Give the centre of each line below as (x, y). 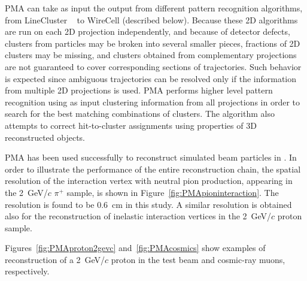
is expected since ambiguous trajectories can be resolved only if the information (151, 78)
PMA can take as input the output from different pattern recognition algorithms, (154, 8)
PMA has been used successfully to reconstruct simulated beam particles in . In (151, 157)
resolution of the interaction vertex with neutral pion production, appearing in (149, 181)
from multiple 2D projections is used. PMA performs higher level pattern (139, 90)
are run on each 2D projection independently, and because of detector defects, (148, 31)
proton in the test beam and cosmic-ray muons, (198, 259)
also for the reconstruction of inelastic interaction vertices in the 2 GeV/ (138, 216)
